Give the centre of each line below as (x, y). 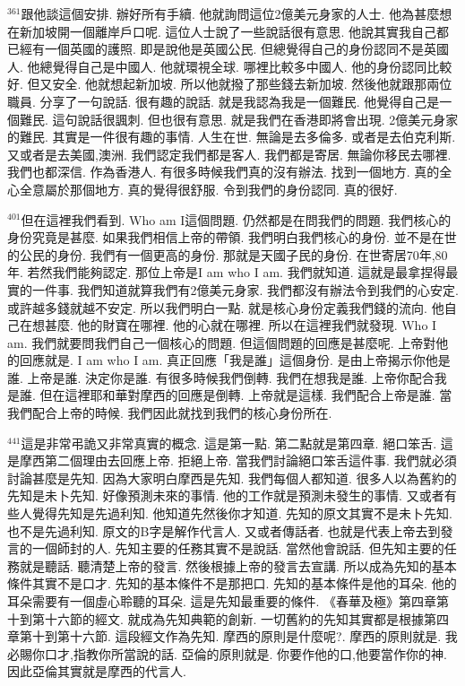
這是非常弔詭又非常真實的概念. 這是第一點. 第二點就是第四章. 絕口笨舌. (229, 443)
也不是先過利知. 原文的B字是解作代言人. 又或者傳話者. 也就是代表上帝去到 (224, 530)
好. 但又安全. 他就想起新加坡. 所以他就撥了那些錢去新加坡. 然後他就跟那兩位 (230, 84)
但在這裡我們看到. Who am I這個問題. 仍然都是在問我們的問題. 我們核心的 (236, 219)
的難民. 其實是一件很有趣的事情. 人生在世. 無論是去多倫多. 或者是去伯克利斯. (232, 137)
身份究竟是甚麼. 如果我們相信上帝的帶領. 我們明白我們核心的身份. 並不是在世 (232, 237)
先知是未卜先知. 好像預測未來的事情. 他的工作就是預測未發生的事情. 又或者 (226, 495)
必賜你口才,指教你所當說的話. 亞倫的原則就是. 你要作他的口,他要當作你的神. (227, 653)
